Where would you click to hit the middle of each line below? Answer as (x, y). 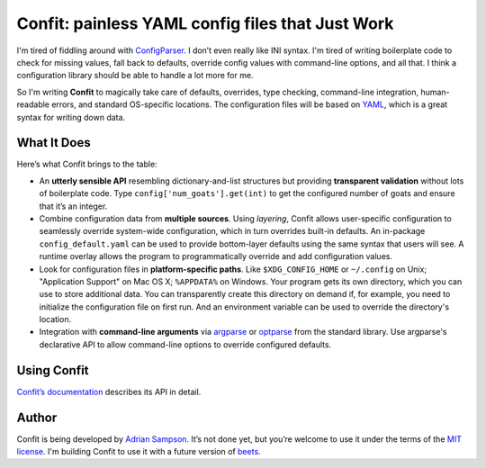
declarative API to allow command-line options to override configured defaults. (185, 344)
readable (33, 104)
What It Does (54, 143)
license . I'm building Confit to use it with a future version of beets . (139, 452)
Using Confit (53, 370)
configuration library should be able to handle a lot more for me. (135, 76)
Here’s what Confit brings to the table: (87, 164)
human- (435, 92)
